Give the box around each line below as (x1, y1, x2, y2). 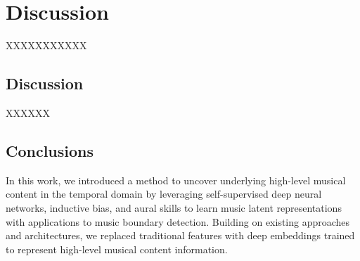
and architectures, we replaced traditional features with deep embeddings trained (6, 228, 355, 243)
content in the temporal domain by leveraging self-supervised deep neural (6, 186, 322, 201)
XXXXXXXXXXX (6, 38, 87, 53)
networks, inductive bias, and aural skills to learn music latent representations (6, 200, 342, 215)
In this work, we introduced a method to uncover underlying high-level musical (6, 172, 346, 187)
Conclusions (6, 139, 94, 161)
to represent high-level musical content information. (6, 241, 228, 256)
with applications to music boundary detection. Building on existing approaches (6, 214, 350, 229)
